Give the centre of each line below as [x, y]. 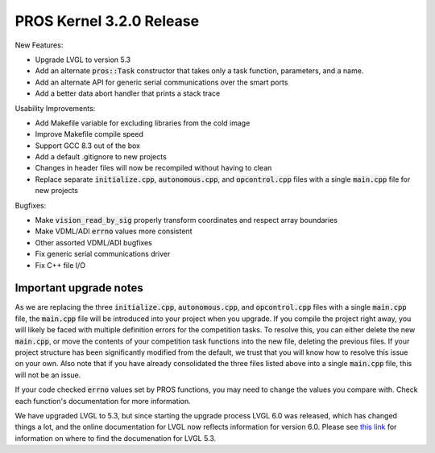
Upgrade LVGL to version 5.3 [83, 60]
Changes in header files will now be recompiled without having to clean [153, 168]
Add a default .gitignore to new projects [101, 157]
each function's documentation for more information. [103, 401]
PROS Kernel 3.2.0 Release [107, 21]
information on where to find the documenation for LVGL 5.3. [116, 438]
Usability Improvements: [55, 108]
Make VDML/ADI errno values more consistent [114, 231]
